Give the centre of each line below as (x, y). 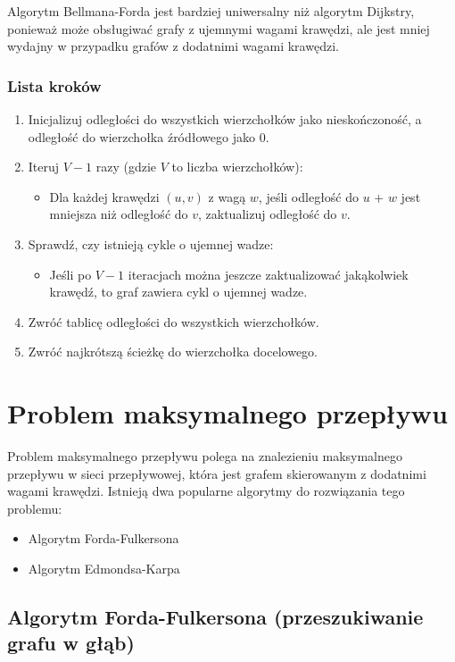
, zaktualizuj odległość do (268, 214)
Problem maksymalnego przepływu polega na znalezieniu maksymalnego (205, 456)
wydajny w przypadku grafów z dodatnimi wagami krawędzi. (173, 46)
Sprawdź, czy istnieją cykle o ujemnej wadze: (151, 243)
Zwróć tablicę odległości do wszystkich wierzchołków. (174, 321)
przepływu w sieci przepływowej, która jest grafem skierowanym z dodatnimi (217, 473)
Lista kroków (54, 85)
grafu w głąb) (71, 643)
